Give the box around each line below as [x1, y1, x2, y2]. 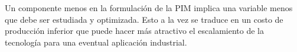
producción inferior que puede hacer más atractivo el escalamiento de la [5, 25, 264, 37]
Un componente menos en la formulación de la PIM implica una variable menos [5, 2, 293, 13]
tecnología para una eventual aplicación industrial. [5, 36, 187, 48]
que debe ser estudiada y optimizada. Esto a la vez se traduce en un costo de [5, 13, 283, 25]
